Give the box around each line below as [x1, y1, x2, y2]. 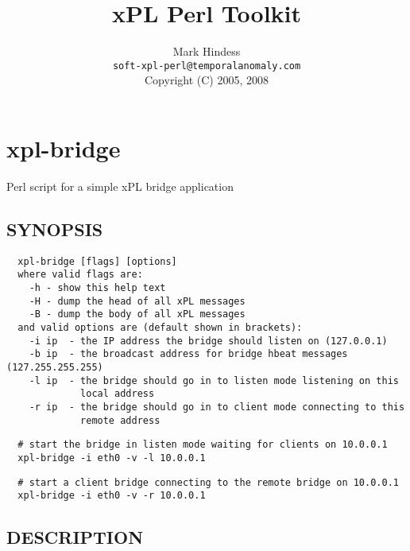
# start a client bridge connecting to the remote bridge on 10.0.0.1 [17, 476, 399, 488]
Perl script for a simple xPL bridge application [6, 177, 234, 194]
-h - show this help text [29, 282, 166, 294]
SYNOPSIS [6, 216, 103, 241]
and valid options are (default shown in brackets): [17, 321, 303, 333]
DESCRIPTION [6, 525, 144, 549]
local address [80, 388, 155, 400]
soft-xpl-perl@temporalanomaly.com [112, 60, 301, 72]
